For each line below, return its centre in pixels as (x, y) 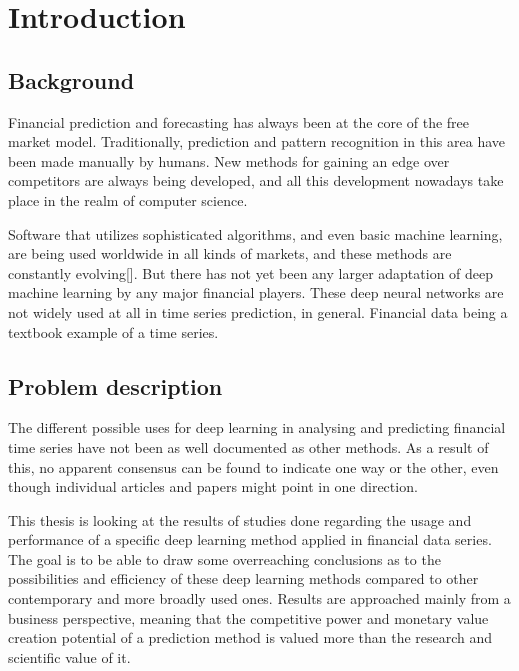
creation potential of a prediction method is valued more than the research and (250, 637)
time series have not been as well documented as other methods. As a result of (248, 446)
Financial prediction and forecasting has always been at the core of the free (239, 121)
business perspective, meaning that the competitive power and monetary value (248, 617)
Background (71, 79)
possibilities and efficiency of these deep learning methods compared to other (243, 578)
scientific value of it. (69, 656)
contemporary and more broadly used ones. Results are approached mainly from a (259, 598)
